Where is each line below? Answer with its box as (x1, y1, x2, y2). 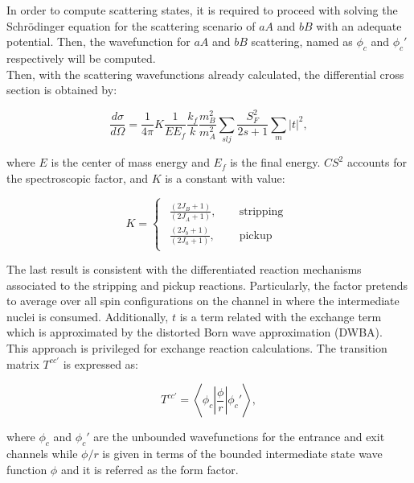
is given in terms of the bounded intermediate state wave (102, 445, 383, 462)
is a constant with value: (165, 169, 285, 186)
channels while (6, 445, 78, 462)
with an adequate (316, 17, 402, 34)
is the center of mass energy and (51, 154, 210, 171)
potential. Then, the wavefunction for (6, 33, 191, 50)
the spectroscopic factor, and (6, 169, 149, 186)
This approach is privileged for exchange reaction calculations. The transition (6, 340, 387, 357)
